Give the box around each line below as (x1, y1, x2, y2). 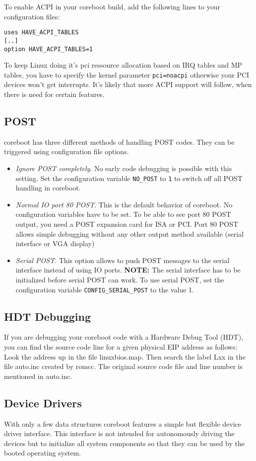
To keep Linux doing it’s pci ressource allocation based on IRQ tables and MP (4, 60, 243, 70)
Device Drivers (4, 395, 82, 410)
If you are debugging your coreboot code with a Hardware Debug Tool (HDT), (4, 332, 244, 342)
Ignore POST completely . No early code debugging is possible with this (15, 163, 232, 173)
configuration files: (4, 11, 60, 21)
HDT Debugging (4, 308, 91, 324)
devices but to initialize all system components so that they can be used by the (4, 438, 245, 448)
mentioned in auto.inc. (4, 370, 72, 381)
